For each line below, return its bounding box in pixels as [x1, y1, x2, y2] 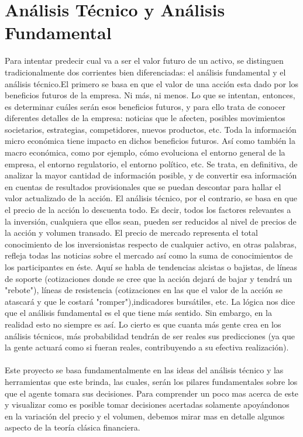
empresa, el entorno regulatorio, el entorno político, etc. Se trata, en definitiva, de [5, 157, 298, 170]
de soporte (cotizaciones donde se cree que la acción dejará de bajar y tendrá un [5, 272, 292, 284]
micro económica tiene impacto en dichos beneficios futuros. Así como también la [5, 135, 295, 147]
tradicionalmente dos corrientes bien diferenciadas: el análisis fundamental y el [5, 66, 286, 78]
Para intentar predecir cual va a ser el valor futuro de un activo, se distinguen [5, 54, 284, 67]
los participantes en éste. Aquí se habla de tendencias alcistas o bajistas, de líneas [5, 261, 298, 273]
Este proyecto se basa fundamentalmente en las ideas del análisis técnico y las [5, 364, 284, 376]
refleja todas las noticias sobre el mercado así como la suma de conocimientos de [5, 249, 293, 261]
